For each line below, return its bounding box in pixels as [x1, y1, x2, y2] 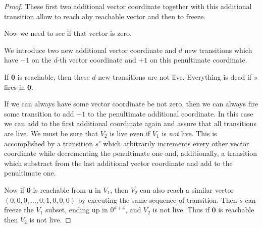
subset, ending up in [45, 204, 108, 215]
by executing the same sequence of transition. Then [78, 194, 237, 205]
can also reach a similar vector [140, 184, 234, 195]
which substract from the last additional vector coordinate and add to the [4, 157, 233, 168]
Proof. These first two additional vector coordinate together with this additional [4, 1, 252, 11]
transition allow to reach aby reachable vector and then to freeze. [4, 11, 206, 21]
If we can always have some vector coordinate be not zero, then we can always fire [4, 98, 258, 109]
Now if [4, 184, 25, 195]
